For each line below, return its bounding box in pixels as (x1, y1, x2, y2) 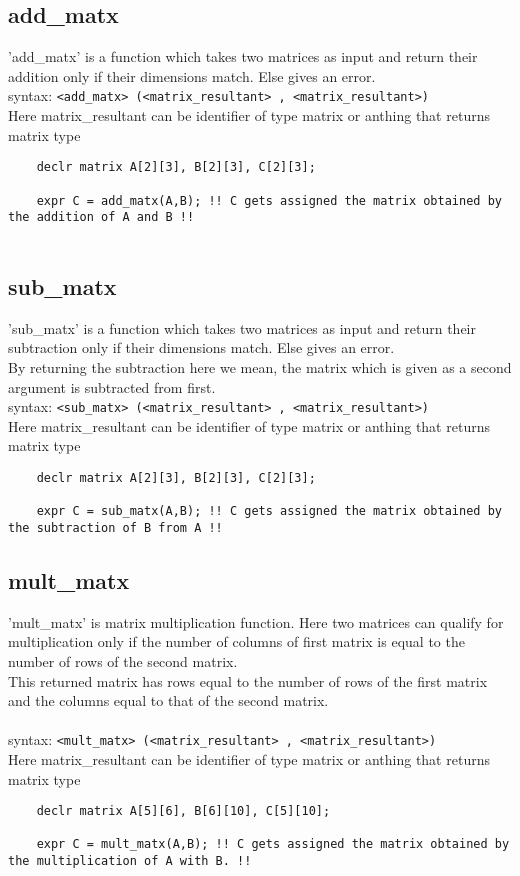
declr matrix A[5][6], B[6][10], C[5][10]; (36, 804, 331, 819)
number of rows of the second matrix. (8, 650, 238, 671)
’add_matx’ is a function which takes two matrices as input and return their (8, 46, 478, 67)
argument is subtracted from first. (8, 376, 216, 397)
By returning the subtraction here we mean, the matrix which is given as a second (8, 356, 512, 377)
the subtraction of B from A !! (8, 520, 223, 535)
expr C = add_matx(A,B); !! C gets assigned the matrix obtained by (36, 193, 502, 208)
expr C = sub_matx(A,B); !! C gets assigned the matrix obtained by (36, 504, 502, 519)
